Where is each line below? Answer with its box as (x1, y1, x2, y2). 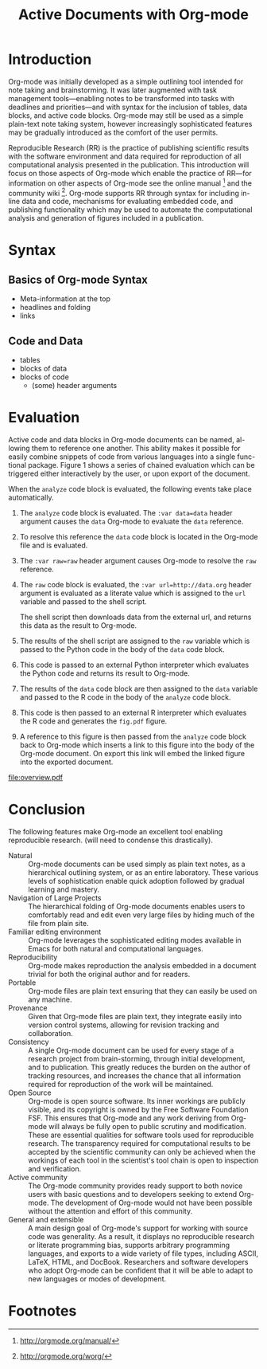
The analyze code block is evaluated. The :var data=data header (19, 508, 233, 517)
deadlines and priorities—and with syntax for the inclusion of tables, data (8, 102, 248, 112)
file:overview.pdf (8, 773, 64, 782)
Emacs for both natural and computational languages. (28, 943, 204, 953)
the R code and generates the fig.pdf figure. (19, 716, 168, 726)
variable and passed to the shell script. (19, 597, 147, 606)
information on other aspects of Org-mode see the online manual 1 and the (8, 177, 253, 188)
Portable (8, 978, 37, 987)
